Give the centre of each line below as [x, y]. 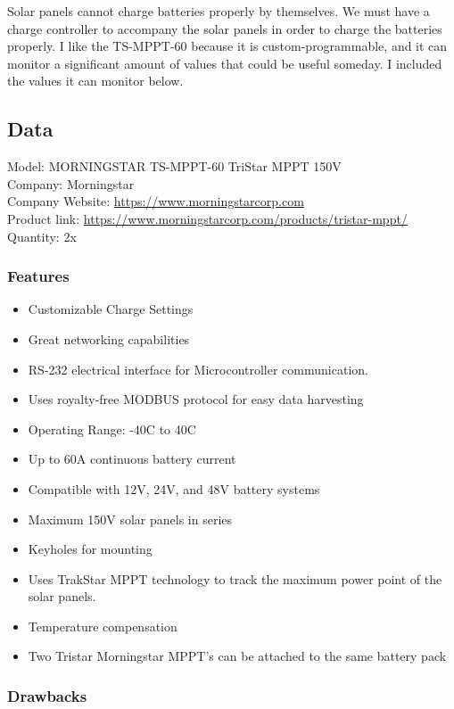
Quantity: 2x [42, 236]
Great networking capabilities [109, 338]
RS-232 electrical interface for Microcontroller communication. [198, 369]
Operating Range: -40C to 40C [112, 429]
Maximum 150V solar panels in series [130, 519]
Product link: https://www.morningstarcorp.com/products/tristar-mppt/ [207, 218]
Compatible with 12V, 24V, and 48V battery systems [174, 488]
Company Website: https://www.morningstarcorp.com [156, 201]
